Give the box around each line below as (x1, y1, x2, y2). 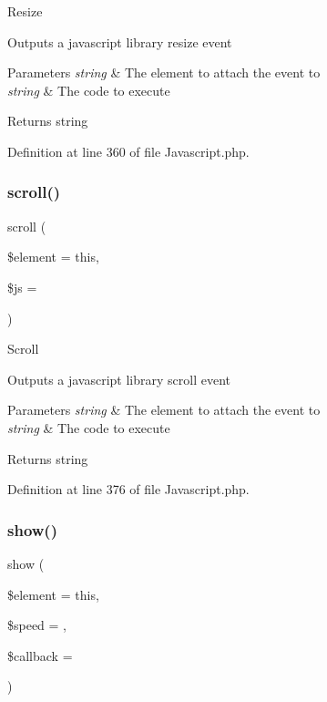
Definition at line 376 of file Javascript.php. (7, 480, 250, 499)
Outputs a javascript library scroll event (7, 369, 231, 388)
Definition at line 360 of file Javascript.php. (7, 141, 250, 160)
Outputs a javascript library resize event (7, 32, 232, 51)
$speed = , (7, 615, 67, 635)
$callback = (7, 645, 73, 665)
